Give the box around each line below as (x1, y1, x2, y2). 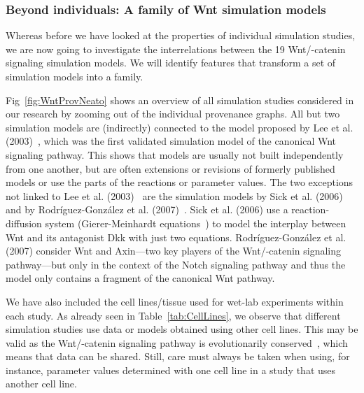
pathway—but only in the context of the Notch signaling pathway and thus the (6, 257, 346, 271)
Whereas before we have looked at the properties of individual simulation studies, (6, 28, 356, 43)
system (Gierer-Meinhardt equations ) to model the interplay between (45, 215, 346, 230)
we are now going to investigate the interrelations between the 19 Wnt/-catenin (6, 41, 346, 56)
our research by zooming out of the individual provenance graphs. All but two (6, 106, 340, 121)
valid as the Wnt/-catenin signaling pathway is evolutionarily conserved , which (6, 335, 348, 350)
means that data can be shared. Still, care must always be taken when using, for (6, 349, 350, 364)
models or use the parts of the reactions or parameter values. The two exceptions (6, 175, 353, 190)
